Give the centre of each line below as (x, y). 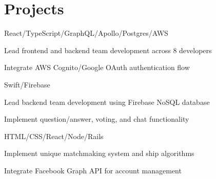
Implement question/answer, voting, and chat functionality (97, 119)
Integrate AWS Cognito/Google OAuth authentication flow (97, 67)
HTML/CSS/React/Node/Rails (54, 136)
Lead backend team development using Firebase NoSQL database (107, 102)
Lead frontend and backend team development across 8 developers (108, 50)
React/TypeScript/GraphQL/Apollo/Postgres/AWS (86, 33)
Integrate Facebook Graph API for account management (93, 170)
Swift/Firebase (27, 84)
